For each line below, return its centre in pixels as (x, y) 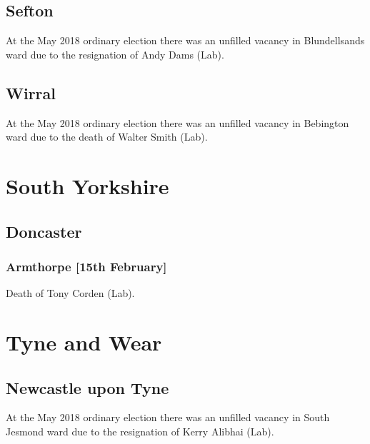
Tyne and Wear (84, 342)
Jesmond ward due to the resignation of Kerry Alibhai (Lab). (140, 431)
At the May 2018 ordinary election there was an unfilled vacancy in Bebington (177, 122)
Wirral (31, 92)
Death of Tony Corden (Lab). (70, 293)
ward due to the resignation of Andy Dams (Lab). (115, 54)
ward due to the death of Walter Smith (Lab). (107, 137)
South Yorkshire (87, 185)
